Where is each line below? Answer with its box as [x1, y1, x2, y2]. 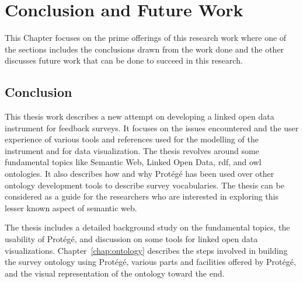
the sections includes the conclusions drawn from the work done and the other [5, 43, 284, 55]
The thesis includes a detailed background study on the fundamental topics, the [5, 221, 290, 233]
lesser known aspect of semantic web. [5, 201, 137, 214]
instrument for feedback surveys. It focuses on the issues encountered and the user [5, 121, 299, 134]
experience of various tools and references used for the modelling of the [5, 133, 259, 145]
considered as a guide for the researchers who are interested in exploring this [5, 190, 278, 202]
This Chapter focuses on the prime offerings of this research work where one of [5, 32, 287, 44]
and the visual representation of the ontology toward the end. [5, 267, 225, 279]
